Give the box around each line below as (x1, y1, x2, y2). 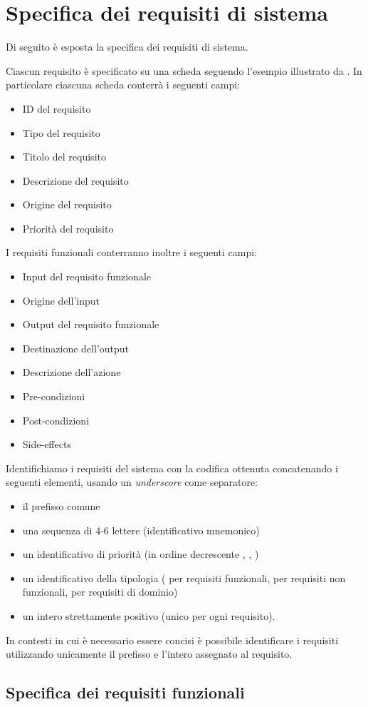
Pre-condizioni (22, 389, 85, 404)
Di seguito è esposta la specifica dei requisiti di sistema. (6, 39, 248, 54)
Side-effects (22, 437, 71, 452)
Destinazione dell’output (22, 340, 130, 355)
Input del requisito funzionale (22, 269, 152, 284)
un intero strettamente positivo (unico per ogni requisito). (22, 608, 275, 623)
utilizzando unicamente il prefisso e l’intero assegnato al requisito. (6, 646, 293, 661)
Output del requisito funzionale (22, 317, 159, 332)
